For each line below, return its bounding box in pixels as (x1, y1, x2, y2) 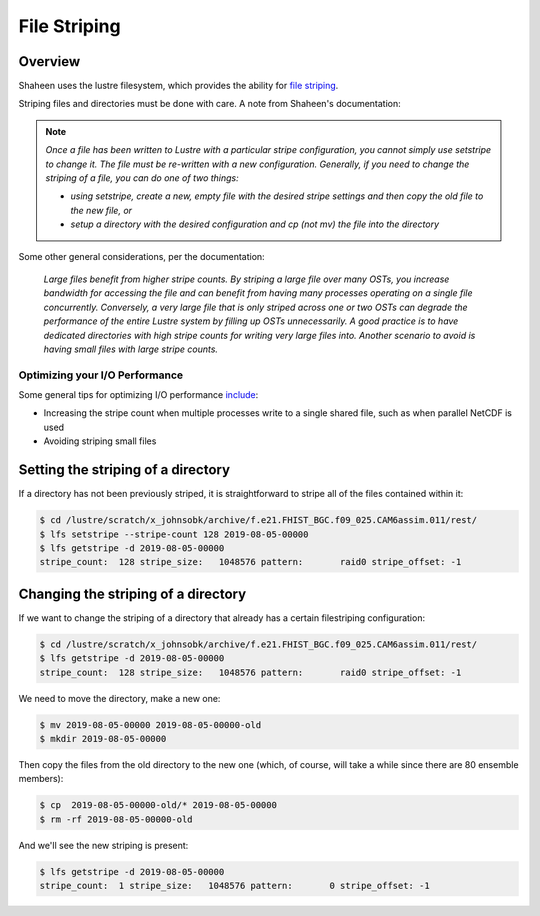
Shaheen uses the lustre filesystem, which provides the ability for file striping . (18, 80, 339, 92)
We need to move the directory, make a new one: (18, 692, 221, 704)
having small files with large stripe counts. (43, 343, 219, 355)
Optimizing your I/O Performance (18, 368, 184, 382)
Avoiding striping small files (43, 435, 157, 447)
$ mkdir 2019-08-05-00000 (39, 733, 167, 744)
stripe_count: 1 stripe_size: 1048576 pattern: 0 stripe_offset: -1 (39, 880, 430, 892)
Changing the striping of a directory (18, 585, 247, 602)
